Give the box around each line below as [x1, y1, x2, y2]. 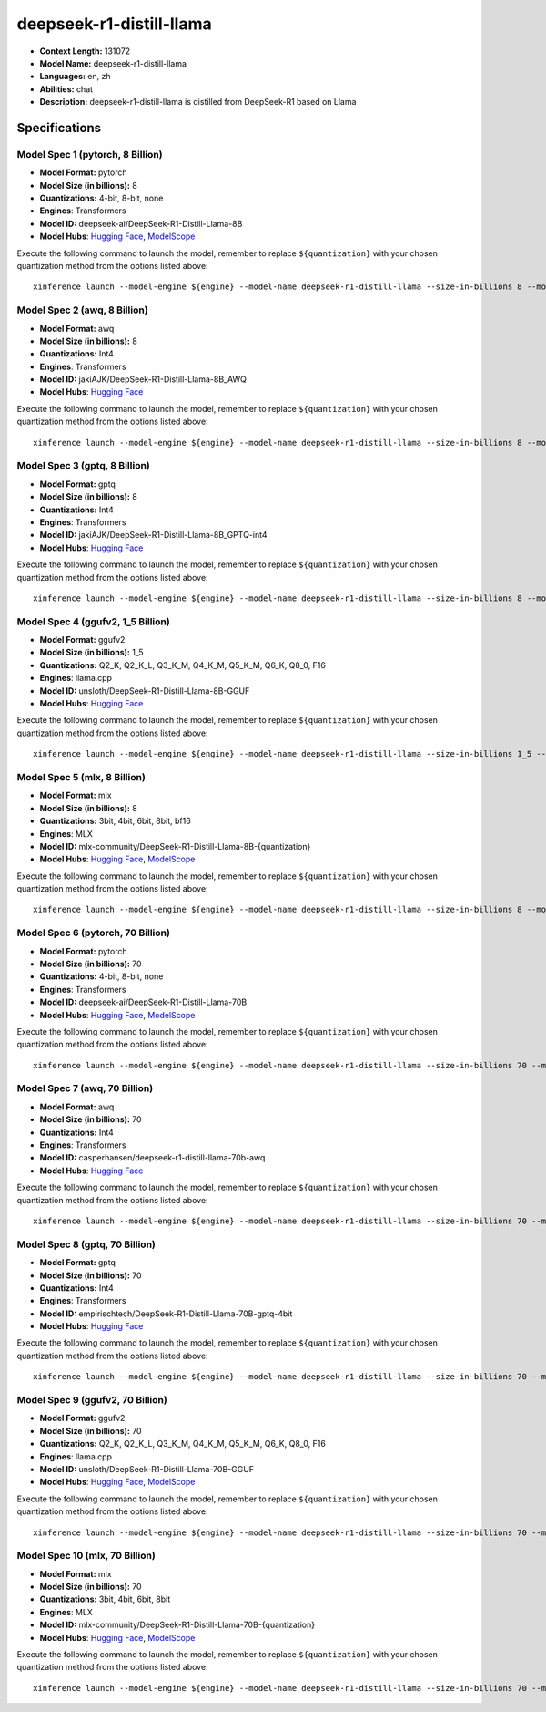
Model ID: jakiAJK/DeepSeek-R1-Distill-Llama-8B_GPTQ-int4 [39, 530, 268, 541]
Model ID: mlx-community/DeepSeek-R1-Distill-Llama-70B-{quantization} [39, 1619, 316, 1631]
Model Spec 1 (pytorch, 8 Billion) [16, 148, 163, 160]
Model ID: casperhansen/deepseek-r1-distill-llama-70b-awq [39, 1152, 266, 1163]
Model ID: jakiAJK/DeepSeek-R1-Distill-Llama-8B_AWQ [39, 374, 248, 385]
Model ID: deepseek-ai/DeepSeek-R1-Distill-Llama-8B [39, 218, 243, 229]
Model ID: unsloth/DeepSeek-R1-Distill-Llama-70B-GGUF [39, 1463, 255, 1474]
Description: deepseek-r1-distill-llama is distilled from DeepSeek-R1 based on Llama [39, 97, 357, 108]
